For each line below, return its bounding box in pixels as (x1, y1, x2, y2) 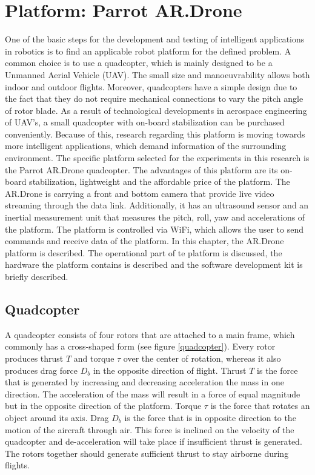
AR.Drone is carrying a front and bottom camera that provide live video (5, 187, 274, 199)
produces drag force (5, 364, 78, 376)
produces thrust (5, 351, 64, 364)
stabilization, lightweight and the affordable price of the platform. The (29, 175, 290, 188)
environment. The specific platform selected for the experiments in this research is (5, 151, 310, 164)
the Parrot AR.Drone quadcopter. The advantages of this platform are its (5, 163, 278, 176)
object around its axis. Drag (5, 411, 109, 424)
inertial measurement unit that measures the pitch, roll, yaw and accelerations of (5, 211, 305, 224)
